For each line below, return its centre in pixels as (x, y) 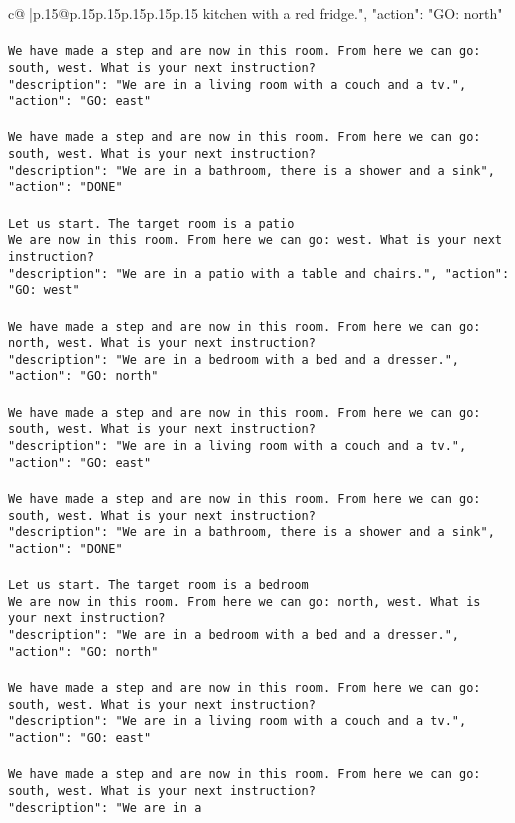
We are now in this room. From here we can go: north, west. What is (244, 601)
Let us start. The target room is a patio (151, 223)
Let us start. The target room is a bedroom (158, 585)
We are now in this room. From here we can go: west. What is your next (255, 240)
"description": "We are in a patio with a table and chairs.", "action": (259, 273)
